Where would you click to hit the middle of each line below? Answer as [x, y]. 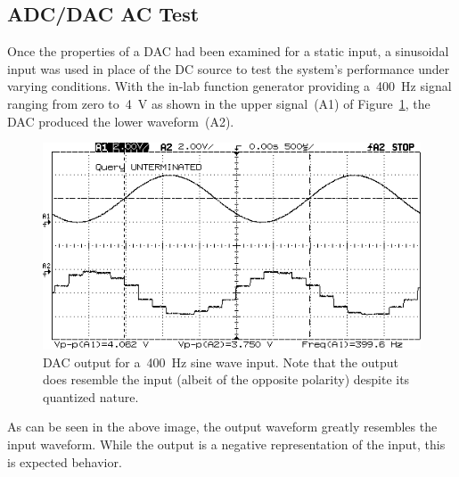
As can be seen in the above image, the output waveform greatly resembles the [222, 427]
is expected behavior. [65, 461]
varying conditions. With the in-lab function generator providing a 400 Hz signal [229, 86]
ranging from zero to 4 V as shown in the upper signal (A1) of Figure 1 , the [219, 103]
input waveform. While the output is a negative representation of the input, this [226, 444]
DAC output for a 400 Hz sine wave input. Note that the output [221, 362]
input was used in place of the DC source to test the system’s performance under [229, 68]
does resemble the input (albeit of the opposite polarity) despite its [226, 379]
